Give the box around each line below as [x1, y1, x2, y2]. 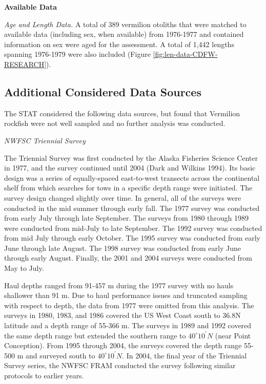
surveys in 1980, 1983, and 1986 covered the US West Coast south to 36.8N [4, 310, 241, 321]
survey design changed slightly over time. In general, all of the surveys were [4, 192, 241, 203]
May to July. [4, 263, 44, 273]
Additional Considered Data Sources [4, 83, 201, 99]
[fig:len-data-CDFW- [153, 49, 218, 59]
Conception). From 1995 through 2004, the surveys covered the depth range [4, 340, 242, 351]
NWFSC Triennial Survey [4, 135, 86, 145]
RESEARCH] [4, 58, 47, 69]
